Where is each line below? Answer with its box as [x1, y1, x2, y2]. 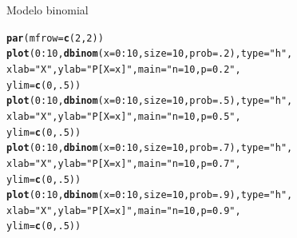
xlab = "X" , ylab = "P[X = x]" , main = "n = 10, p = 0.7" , [6, 157, 241, 169]
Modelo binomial [6, 2, 89, 18]
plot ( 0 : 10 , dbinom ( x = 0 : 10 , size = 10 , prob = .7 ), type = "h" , [6, 142, 293, 154]
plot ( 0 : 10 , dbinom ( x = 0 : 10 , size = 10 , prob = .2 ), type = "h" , [6, 48, 293, 60]
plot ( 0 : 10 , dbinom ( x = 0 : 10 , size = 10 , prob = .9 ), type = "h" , [6, 189, 293, 201]
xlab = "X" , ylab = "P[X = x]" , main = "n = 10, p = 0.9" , [6, 204, 241, 216]
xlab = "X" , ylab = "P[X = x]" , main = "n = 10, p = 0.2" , [6, 63, 241, 75]
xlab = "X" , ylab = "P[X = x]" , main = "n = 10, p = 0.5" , [6, 110, 241, 122]
